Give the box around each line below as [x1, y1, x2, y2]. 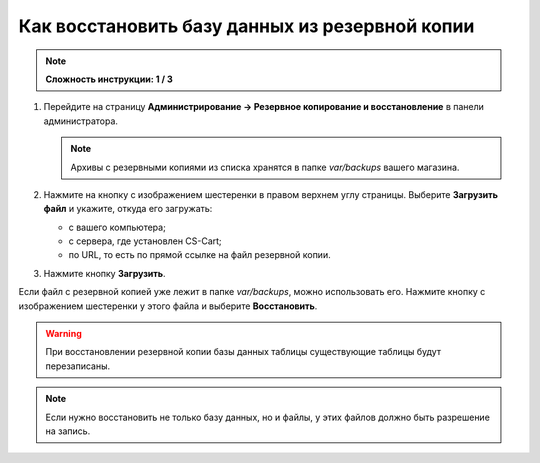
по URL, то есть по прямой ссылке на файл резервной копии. [68, 249, 331, 261]
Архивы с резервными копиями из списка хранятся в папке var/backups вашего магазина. [70, 161, 460, 173]
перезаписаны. [45, 360, 110, 372]
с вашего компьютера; [68, 221, 167, 233]
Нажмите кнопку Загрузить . [43, 267, 166, 279]
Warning [45, 328, 82, 340]
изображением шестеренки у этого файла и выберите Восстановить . [18, 300, 318, 312]
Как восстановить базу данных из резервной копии [18, 15, 475, 37]
